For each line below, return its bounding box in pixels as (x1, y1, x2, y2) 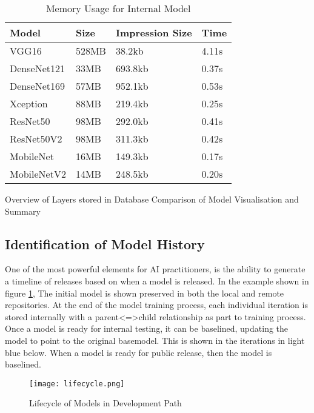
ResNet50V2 (10, 132, 62, 146)
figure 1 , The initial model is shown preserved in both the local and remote (5, 286, 284, 299)
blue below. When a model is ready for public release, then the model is (5, 346, 272, 358)
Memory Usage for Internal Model (45, 1, 191, 15)
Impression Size (115, 25, 192, 39)
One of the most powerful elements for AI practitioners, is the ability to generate (5, 263, 306, 275)
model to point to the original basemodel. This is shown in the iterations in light (5, 334, 305, 346)
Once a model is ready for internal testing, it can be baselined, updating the (5, 322, 289, 335)
